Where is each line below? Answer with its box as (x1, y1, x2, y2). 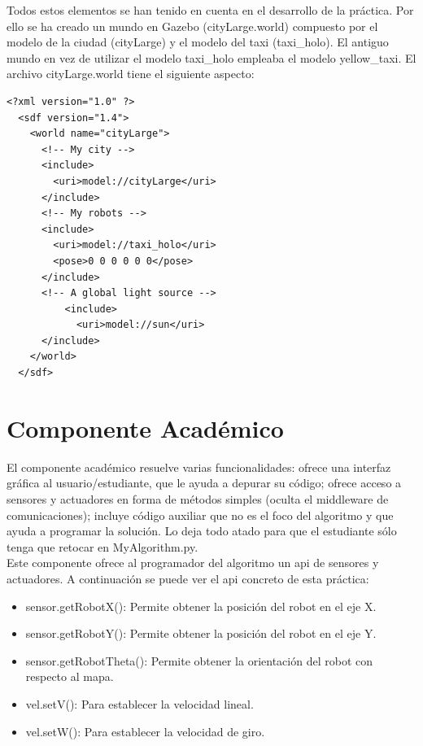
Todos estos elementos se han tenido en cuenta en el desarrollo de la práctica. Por (7, 2, 414, 18)
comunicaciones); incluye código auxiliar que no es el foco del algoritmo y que (7, 506, 394, 523)
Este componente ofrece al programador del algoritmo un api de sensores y (7, 554, 379, 571)
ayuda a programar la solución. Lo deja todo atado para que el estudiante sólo (7, 522, 397, 539)
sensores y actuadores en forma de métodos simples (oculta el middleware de (7, 490, 389, 507)
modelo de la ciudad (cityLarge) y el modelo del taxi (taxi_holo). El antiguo (7, 33, 389, 50)
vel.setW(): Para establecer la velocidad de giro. (25, 722, 265, 739)
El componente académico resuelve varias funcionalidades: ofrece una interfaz (7, 458, 391, 475)
